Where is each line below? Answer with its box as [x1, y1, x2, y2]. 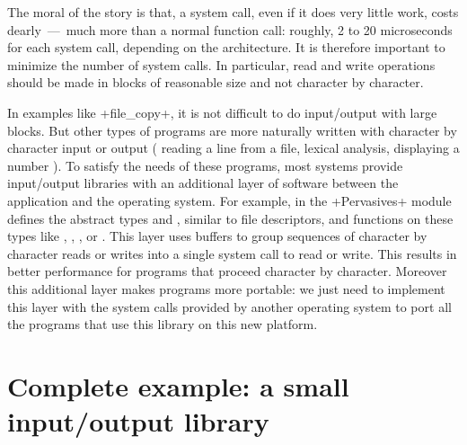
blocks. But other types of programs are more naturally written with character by [7, 120, 457, 139]
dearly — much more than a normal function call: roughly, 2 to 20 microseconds [7, 20, 453, 39]
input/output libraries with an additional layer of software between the [7, 174, 399, 192]
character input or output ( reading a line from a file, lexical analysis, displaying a [7, 138, 460, 157]
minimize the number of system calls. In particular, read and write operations [7, 55, 436, 74]
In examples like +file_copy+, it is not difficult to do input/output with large [7, 102, 437, 121]
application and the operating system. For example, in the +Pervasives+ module [7, 191, 452, 209]
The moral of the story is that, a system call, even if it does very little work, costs [7, 3, 459, 21]
